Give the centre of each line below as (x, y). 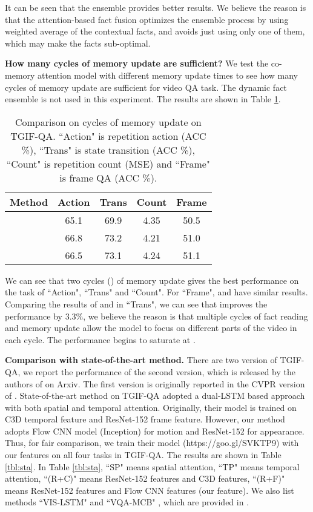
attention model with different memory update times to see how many (168, 75)
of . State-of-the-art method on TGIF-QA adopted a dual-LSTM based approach (155, 395)
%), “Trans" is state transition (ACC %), (108, 149)
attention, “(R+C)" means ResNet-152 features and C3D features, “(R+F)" (145, 478)
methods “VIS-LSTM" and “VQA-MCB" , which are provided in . (127, 502)
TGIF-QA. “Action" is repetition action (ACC (108, 136)
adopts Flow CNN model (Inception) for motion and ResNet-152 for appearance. (155, 431)
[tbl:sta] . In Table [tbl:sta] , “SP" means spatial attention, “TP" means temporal (152, 466)
